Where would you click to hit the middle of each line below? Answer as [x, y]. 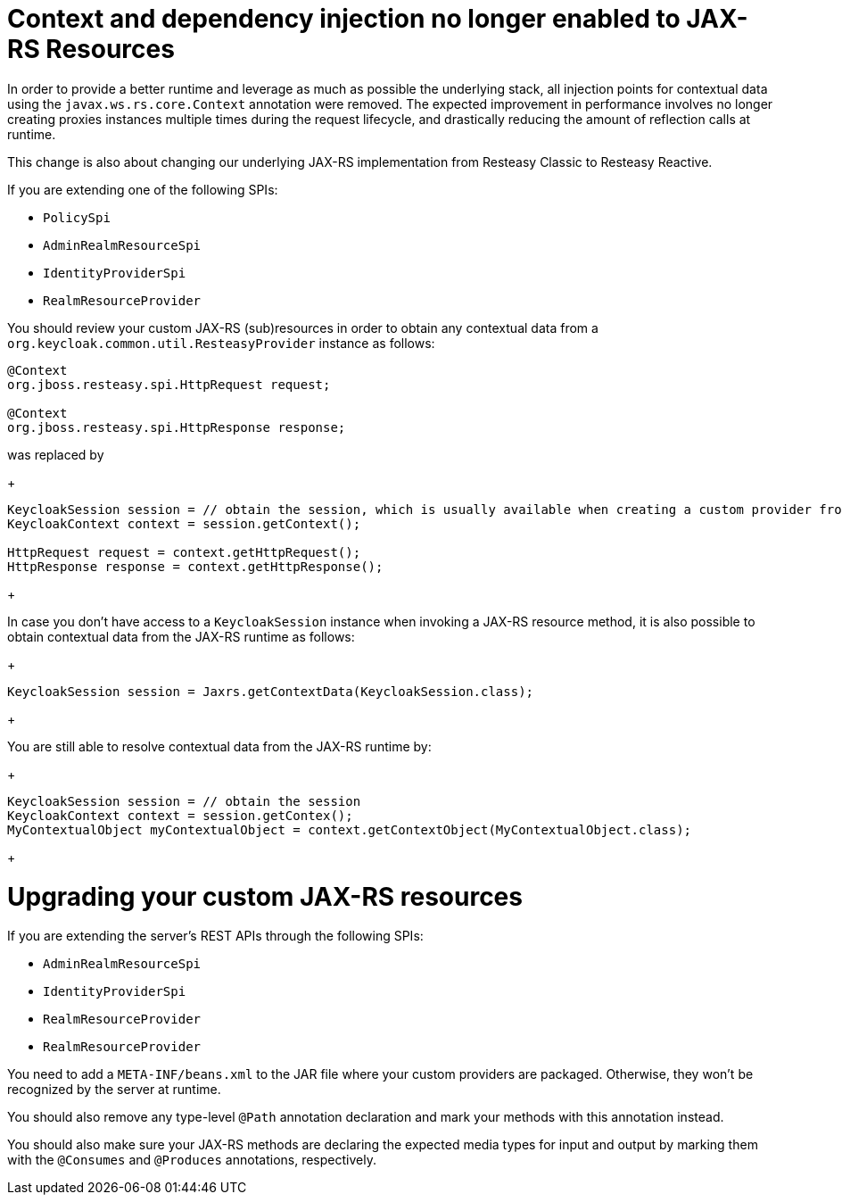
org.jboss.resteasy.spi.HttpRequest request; [169, 384]
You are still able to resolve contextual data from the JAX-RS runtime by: [219, 746]
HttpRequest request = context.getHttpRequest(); [184, 552]
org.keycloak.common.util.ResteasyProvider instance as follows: [221, 343]
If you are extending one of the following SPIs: [143, 189]
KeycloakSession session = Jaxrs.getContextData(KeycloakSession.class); [271, 691]
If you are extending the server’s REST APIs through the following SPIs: [215, 936]
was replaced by [56, 454]
